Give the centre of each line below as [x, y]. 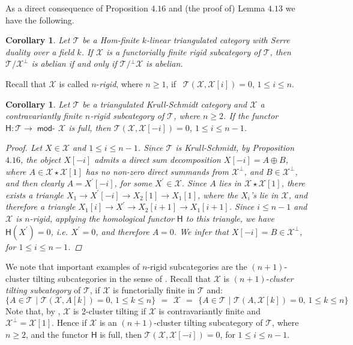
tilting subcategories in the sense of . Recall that [122, 278]
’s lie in [264, 194]
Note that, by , [33, 310]
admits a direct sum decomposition [158, 159]
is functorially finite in [154, 290]
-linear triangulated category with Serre [218, 40]
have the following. [40, 20]
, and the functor [57, 334]
